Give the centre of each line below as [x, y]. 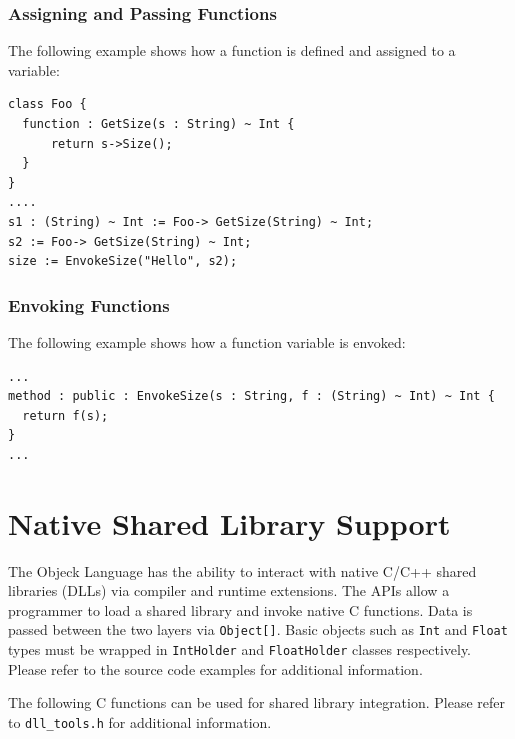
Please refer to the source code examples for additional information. [215, 668]
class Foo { [47, 104]
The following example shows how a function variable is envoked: [207, 341]
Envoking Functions [89, 304]
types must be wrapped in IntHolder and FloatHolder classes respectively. [239, 649]
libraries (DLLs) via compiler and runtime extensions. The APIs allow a [229, 590]
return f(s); [65, 415]
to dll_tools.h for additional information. [140, 721]
